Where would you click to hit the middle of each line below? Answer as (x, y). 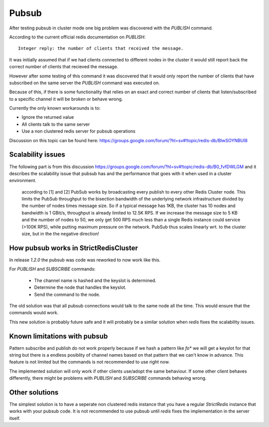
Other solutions (34, 392)
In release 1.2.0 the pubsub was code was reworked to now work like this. (85, 260)
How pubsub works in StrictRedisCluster (73, 248)
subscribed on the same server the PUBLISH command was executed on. (84, 83)
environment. (23, 181)
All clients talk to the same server (56, 124)
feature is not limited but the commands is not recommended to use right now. (89, 362)
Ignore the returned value (48, 117)
